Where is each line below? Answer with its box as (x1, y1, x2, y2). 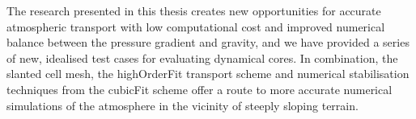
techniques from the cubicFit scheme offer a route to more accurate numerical (6, 80, 393, 97)
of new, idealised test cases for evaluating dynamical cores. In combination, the (6, 49, 398, 66)
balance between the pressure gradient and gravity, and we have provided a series (6, 34, 410, 51)
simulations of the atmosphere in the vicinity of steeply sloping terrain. (6, 96, 359, 113)
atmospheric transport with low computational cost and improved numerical (6, 18, 385, 35)
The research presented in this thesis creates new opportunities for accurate (6, 2, 381, 18)
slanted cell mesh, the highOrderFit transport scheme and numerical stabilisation (6, 65, 410, 82)
